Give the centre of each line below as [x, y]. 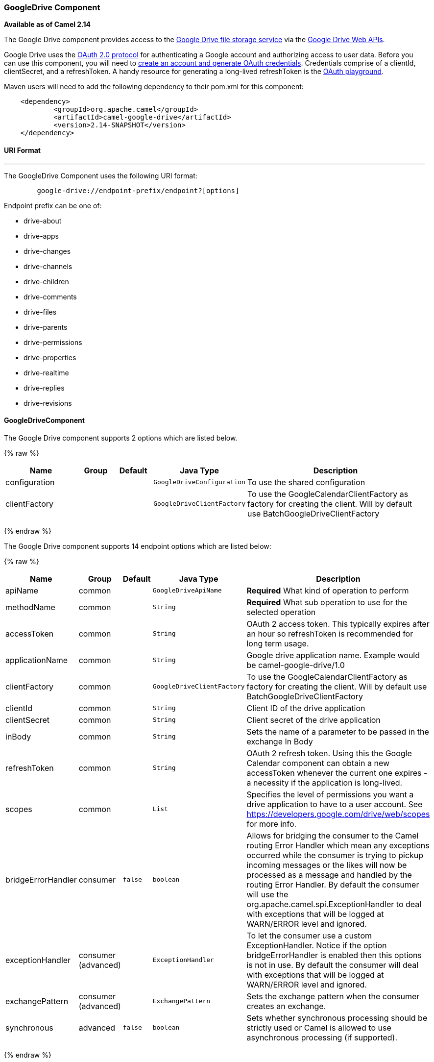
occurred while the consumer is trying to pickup [335, 855]
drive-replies [44, 388]
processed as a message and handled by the [329, 875]
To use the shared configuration [306, 482]
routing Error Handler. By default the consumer [333, 884]
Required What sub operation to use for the [327, 602]
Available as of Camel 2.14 [48, 25]
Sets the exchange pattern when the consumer [333, 996]
